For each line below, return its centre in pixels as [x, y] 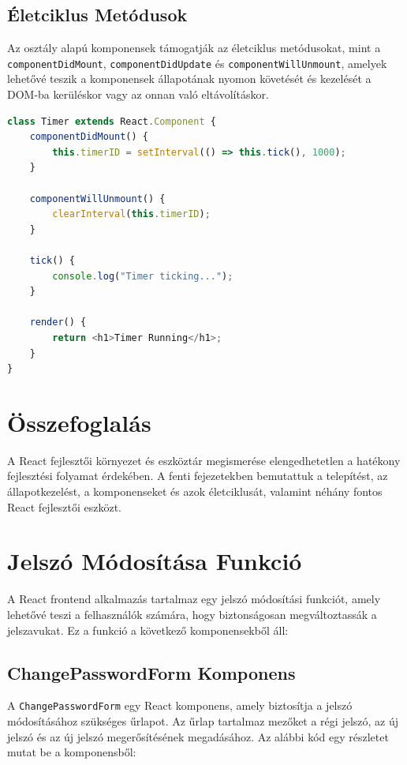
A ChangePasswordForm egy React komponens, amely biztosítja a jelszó [180, 705]
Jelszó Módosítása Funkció [155, 561]
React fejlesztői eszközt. [64, 506]
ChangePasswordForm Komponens [151, 672]
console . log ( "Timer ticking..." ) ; [143, 276]
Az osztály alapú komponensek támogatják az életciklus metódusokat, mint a [194, 48]
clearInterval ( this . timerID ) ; [131, 214]
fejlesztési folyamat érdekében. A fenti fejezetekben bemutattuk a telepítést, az [198, 476]
